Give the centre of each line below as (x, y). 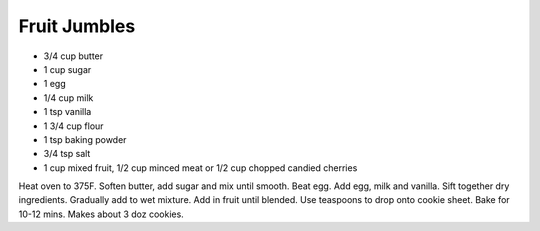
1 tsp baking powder (85, 139)
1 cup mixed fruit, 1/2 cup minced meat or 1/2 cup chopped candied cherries (200, 167)
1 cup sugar (67, 69)
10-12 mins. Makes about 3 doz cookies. (101, 214)
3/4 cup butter (73, 56)
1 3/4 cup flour (73, 126)
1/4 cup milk (68, 97)
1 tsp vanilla (67, 112)
